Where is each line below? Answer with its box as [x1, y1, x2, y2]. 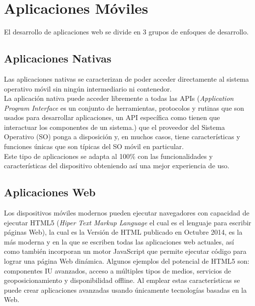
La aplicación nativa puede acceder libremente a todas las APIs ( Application [4, 93, 234, 103]
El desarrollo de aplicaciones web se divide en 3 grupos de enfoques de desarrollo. [4, 27, 249, 37]
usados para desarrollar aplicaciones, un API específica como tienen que [4, 112, 220, 122]
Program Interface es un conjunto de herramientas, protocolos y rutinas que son [4, 102, 244, 113]
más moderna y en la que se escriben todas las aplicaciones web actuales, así [4, 236, 234, 246]
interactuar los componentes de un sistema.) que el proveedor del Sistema [4, 122, 225, 132]
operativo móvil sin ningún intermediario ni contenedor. [4, 83, 172, 93]
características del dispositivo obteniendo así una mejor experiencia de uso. [4, 160, 229, 171]
